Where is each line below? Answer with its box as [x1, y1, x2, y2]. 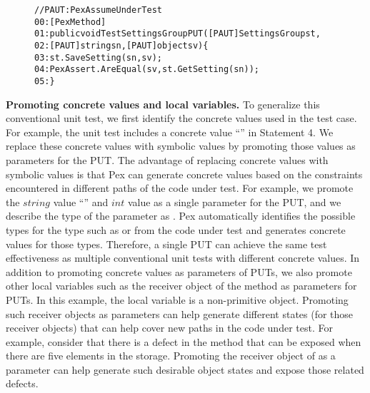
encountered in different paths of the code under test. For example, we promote [6, 180, 354, 195]
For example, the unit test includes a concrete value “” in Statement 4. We [6, 124, 334, 139]
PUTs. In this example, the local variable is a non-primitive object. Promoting [6, 292, 349, 307]
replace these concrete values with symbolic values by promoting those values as [6, 138, 356, 153]
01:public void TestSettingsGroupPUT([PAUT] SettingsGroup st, [34, 29, 321, 39]
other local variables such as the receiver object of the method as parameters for [6, 278, 357, 293]
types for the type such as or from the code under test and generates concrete [6, 222, 346, 237]
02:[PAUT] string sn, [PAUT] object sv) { [34, 40, 209, 51]
